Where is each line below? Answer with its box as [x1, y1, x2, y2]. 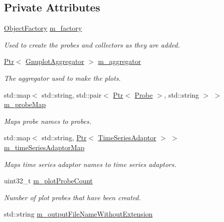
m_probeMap [4, 99, 46, 110]
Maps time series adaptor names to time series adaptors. [4, 159, 177, 169]
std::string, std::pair [42, 89, 102, 100]
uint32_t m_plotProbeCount [4, 175, 93, 186]
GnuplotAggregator [25, 56, 85, 66]
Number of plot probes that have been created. [4, 192, 141, 202]
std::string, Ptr [42, 132, 87, 143]
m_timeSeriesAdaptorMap [4, 142, 85, 152]
